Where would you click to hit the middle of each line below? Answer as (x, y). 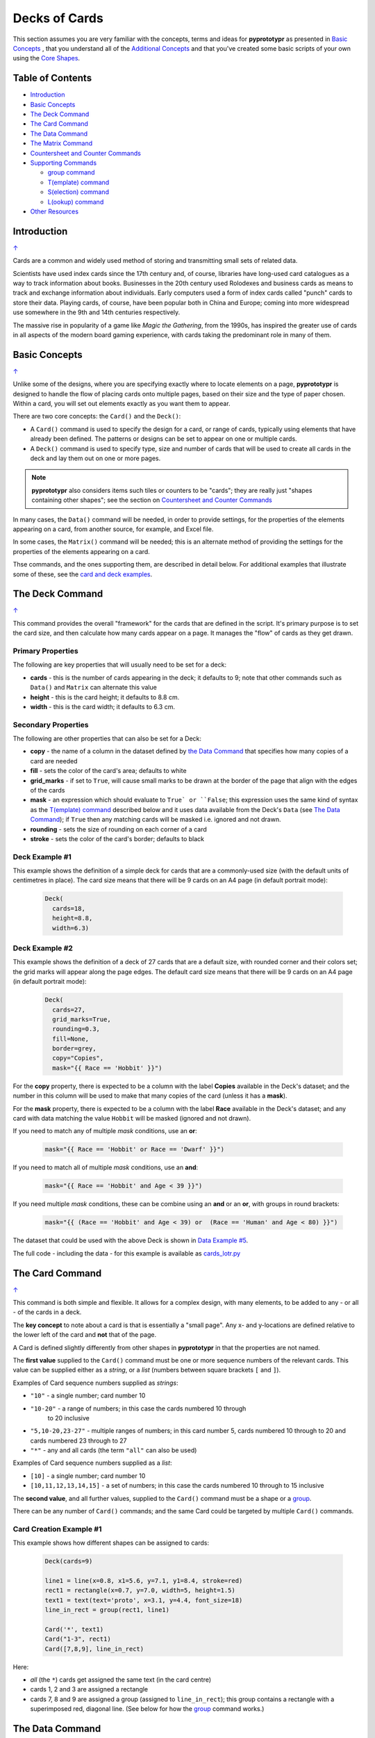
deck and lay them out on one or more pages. (95, 458)
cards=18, (69, 908)
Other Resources (55, 211)
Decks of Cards (58, 18)
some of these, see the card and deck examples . (83, 574)
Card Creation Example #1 (57, 1529)
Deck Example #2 (43, 948)
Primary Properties (46, 651)
